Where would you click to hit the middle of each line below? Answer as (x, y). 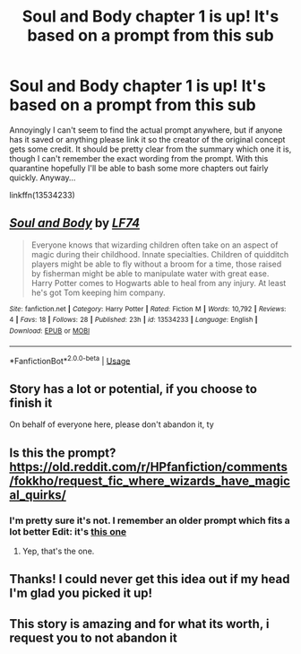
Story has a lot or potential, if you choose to (133, 389)
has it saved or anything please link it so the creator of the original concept (147, 139)
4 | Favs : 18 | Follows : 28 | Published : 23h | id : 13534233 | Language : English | (133, 320)
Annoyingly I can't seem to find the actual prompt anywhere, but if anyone (146, 130)
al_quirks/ (38, 495)
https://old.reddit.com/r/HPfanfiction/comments (149, 467)
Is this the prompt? (63, 453)
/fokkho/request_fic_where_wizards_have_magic (150, 480)
